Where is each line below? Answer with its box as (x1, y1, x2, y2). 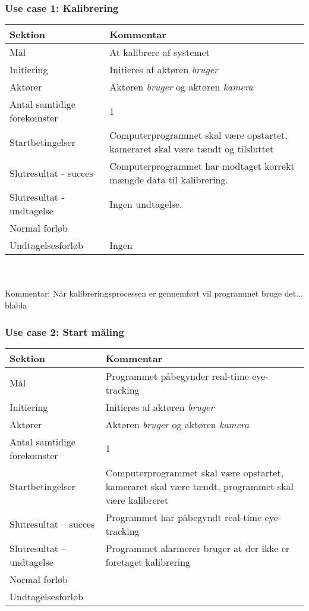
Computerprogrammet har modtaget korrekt (109, 159, 295, 173)
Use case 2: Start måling (5, 324, 124, 339)
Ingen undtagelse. (109, 197, 182, 211)
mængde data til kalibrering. (109, 173, 228, 187)
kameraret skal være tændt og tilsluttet (109, 142, 274, 156)
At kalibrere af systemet (109, 45, 210, 60)
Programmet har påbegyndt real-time (105, 510, 262, 524)
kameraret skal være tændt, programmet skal (105, 479, 294, 493)
